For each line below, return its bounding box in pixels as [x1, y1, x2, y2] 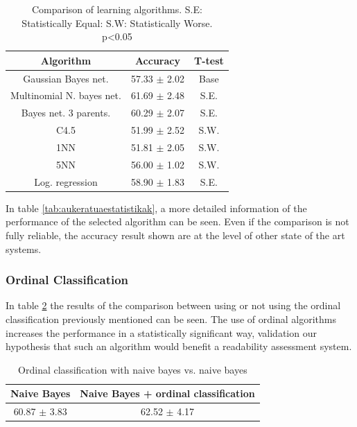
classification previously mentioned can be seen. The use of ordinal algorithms [6, 311, 336, 326]
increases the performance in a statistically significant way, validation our [6, 325, 317, 340]
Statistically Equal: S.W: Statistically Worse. [21, 15, 213, 30]
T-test [193, 53, 224, 67]
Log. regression [34, 174, 98, 189]
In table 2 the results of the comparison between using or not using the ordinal [6, 298, 341, 313]
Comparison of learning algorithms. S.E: [31, 2, 202, 16]
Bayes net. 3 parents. [21, 105, 111, 120]
